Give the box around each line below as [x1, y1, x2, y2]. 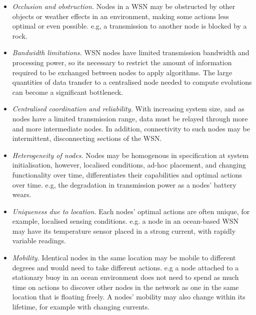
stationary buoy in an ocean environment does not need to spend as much [12, 272, 239, 282]
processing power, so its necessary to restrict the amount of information [12, 57, 232, 67]
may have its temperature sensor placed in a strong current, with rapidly [12, 225, 236, 236]
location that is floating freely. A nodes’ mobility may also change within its [12, 291, 245, 302]
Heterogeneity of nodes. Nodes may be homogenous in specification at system [12, 149, 249, 160]
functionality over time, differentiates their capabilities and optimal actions [12, 169, 242, 180]
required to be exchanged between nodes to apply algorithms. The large [12, 67, 232, 77]
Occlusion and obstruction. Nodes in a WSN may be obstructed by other [12, 1, 235, 11]
